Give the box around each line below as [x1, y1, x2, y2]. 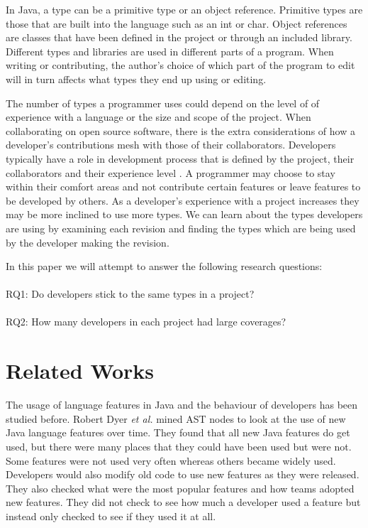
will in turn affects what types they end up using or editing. [6, 71, 267, 86]
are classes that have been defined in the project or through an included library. [6, 30, 352, 45]
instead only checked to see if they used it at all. [6, 508, 216, 523]
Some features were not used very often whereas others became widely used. [6, 453, 336, 468]
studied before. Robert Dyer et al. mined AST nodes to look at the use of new [6, 411, 346, 426]
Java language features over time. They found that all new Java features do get [6, 425, 350, 440]
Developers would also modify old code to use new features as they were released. [6, 467, 359, 482]
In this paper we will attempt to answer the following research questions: [6, 259, 323, 274]
